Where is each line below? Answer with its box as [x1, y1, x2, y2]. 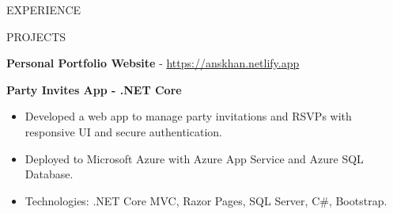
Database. [25, 166, 74, 182]
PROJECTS [6, 28, 66, 44]
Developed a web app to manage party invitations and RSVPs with [25, 108, 352, 124]
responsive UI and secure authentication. [25, 123, 222, 139]
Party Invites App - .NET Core [6, 81, 182, 97]
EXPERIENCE [6, 2, 81, 17]
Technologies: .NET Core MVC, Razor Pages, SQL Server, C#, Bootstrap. [25, 192, 387, 208]
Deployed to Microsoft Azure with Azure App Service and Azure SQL [25, 150, 364, 166]
